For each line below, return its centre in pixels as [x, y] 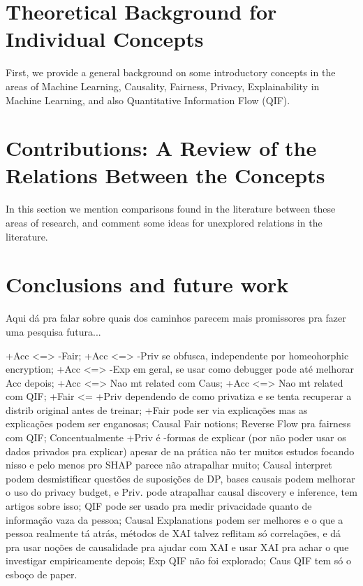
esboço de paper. [42, 574]
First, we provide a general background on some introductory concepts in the [171, 72]
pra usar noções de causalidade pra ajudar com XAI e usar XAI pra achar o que [177, 546]
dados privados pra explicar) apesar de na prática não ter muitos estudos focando [180, 451]
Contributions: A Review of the [161, 148]
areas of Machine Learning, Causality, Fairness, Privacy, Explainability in [163, 86]
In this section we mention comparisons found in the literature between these [171, 209]
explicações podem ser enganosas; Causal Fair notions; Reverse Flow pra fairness [178, 423]
